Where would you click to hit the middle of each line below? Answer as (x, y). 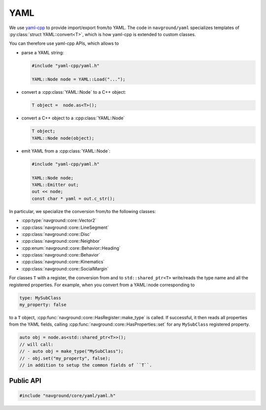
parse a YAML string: (43, 52)
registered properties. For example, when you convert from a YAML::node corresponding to (102, 285)
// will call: (36, 344)
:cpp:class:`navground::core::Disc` (56, 234)
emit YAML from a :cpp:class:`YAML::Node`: (66, 151)
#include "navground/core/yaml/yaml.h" (67, 395)
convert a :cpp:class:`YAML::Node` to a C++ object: (74, 92)
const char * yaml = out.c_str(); (73, 198)
